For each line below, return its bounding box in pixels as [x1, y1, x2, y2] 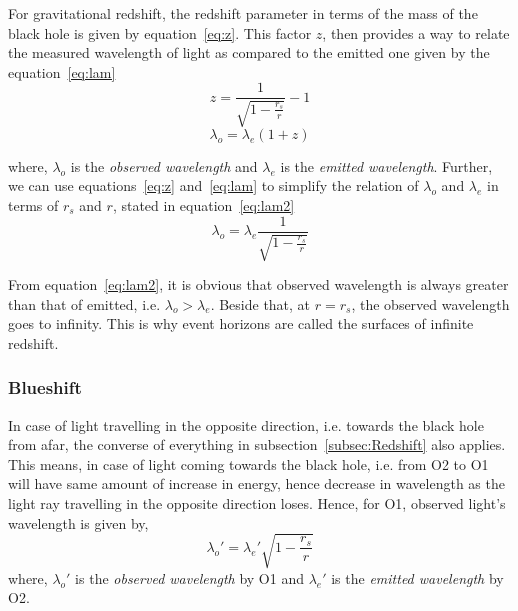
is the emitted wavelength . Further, [280, 155, 493, 176]
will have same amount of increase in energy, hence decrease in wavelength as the [8, 473, 505, 494]
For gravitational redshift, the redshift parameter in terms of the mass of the [8, 3, 478, 23]
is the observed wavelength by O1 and [75, 567, 304, 588]
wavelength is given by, [8, 512, 149, 533]
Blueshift [8, 375, 82, 400]
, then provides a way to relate [322, 22, 510, 43]
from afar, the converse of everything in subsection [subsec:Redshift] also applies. [8, 434, 506, 455]
